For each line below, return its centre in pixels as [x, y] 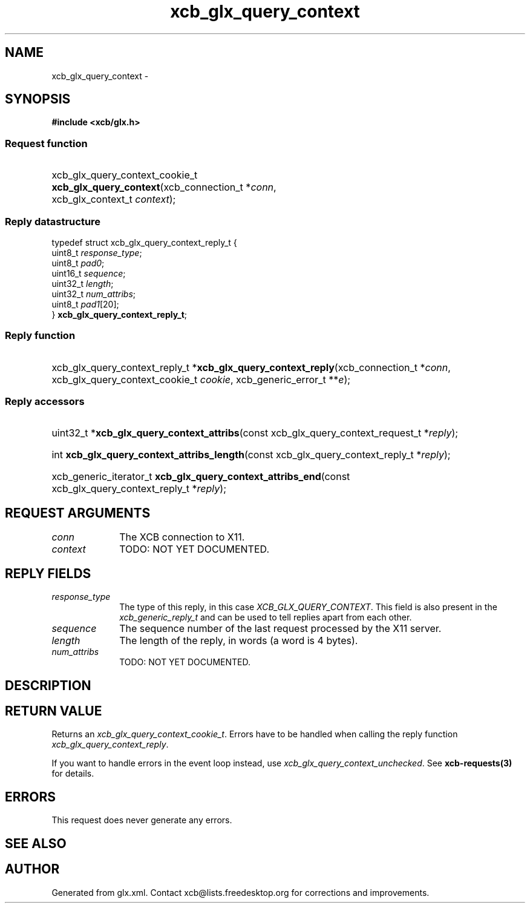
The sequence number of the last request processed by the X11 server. [280, 629]
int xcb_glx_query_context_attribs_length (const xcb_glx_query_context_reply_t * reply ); [251, 455]
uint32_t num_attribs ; [93, 294]
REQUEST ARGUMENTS [78, 513]
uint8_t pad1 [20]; [85, 304]
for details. [73, 774]
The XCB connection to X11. [182, 537]
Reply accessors [45, 402]
